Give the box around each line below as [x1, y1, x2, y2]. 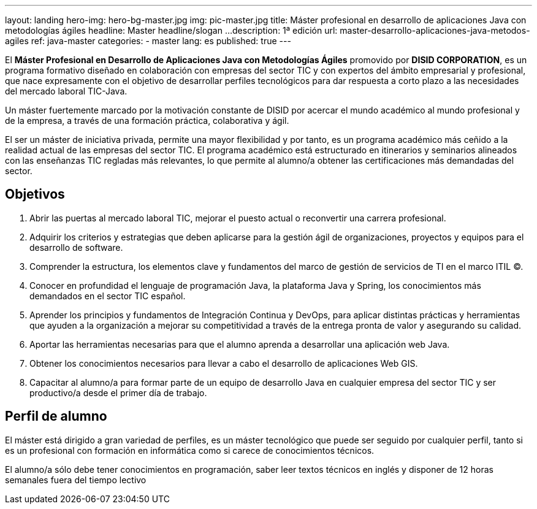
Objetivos [5, 186, 65, 202]
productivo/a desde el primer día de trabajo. [29, 387, 207, 398]
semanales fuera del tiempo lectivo [5, 474, 147, 485]
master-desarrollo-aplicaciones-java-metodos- [340, 25, 530, 36]
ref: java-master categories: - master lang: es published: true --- [31, 36, 291, 46]
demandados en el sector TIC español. [29, 290, 186, 301]
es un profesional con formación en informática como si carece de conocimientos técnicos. [5, 445, 375, 456]
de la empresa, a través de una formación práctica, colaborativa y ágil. [5, 115, 289, 126]
